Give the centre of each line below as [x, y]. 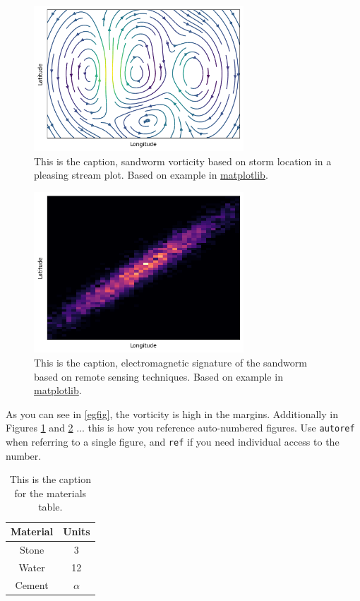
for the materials [50, 493]
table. [50, 507]
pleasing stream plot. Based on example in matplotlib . [151, 175]
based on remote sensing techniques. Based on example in [158, 376]
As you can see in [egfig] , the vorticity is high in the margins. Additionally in [172, 413]
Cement [32, 584]
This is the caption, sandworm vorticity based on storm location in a [183, 161]
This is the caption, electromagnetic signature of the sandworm [170, 362]
